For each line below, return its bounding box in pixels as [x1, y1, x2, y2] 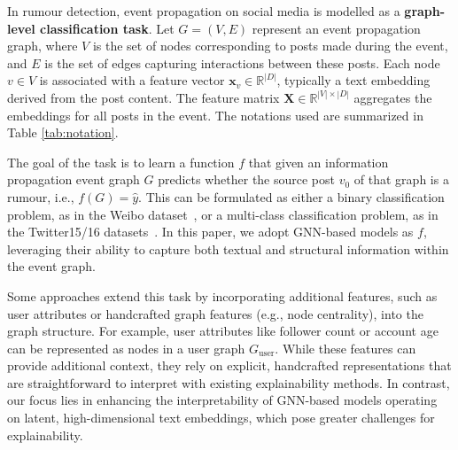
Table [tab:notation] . [7, 123, 119, 142]
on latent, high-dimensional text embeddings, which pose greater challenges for [7, 408, 435, 427]
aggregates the [353, 88, 432, 106]
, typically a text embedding [276, 71, 431, 89]
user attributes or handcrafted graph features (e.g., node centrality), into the [7, 304, 423, 322]
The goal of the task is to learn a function [7, 152, 235, 171]
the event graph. [7, 257, 96, 275]
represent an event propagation [252, 19, 421, 37]
